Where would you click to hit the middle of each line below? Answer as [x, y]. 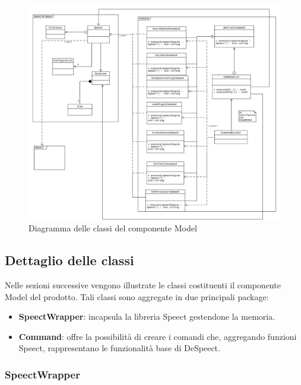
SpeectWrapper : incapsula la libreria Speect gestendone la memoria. [147, 316]
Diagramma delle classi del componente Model [113, 228]
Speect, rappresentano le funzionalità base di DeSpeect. [119, 348]
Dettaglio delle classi [69, 260]
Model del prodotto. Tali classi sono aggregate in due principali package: [137, 296]
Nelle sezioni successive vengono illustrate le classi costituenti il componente [143, 285]
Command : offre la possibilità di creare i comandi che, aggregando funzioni [158, 336]
